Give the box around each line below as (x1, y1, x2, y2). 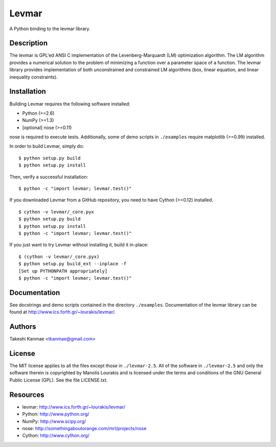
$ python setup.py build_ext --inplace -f (18, 261, 127, 267)
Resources (9, 390, 44, 399)
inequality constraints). (9, 74, 58, 80)
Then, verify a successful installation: (9, 174, 88, 180)
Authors (9, 323, 36, 331)
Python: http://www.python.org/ (22, 411, 89, 417)
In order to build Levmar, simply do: (9, 143, 84, 150)
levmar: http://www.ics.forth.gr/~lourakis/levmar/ (22, 403, 125, 410)
